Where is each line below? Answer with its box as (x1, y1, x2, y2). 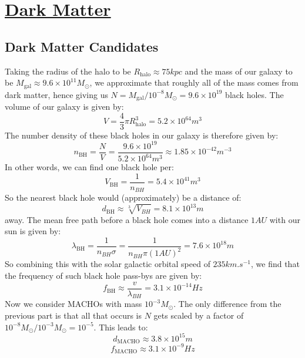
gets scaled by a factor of (153, 309, 244, 322)
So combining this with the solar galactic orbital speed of (5, 258, 210, 270)
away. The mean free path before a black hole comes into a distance (5, 213, 249, 225)
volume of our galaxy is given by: (5, 100, 124, 113)
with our (269, 213, 300, 225)
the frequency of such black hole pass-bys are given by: (5, 269, 202, 282)
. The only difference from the (173, 298, 281, 310)
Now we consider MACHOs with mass (5, 298, 142, 310)
